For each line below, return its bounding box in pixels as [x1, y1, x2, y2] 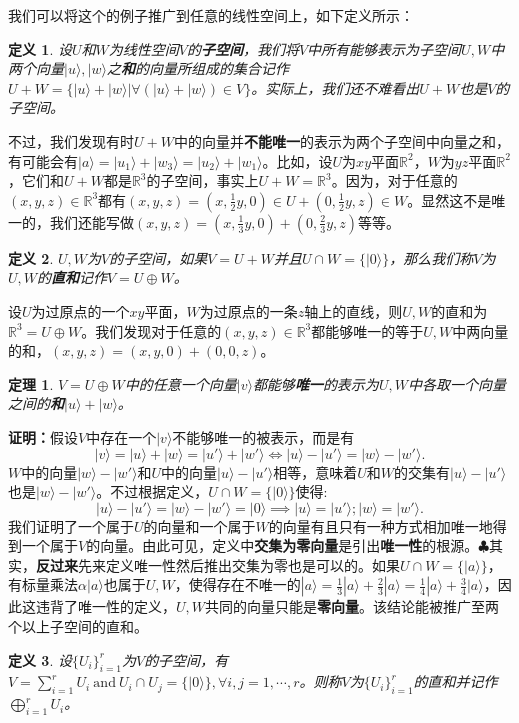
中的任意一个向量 [124, 373, 237, 394]
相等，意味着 [273, 461, 358, 482]
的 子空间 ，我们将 [186, 38, 299, 59]
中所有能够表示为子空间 [307, 38, 462, 59]
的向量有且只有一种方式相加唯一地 [268, 515, 493, 536]
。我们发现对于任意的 [81, 320, 222, 341]
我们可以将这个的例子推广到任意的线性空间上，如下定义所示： [8, 5, 414, 25]
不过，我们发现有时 [8, 130, 134, 151]
